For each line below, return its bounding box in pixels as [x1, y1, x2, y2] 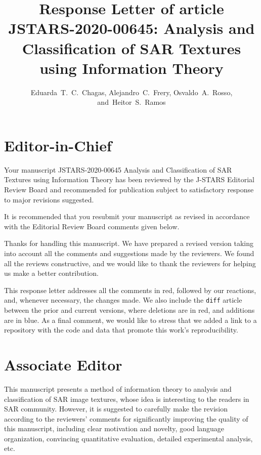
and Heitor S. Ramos [97, 97, 166, 107]
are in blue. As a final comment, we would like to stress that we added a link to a [4, 314, 257, 325]
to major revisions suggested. [4, 194, 94, 204]
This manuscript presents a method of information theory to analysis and [4, 383, 232, 394]
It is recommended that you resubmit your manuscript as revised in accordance [4, 211, 250, 222]
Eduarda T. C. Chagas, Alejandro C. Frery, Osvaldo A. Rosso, [30, 87, 233, 97]
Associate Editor [4, 354, 122, 375]
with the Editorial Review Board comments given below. [4, 221, 180, 231]
